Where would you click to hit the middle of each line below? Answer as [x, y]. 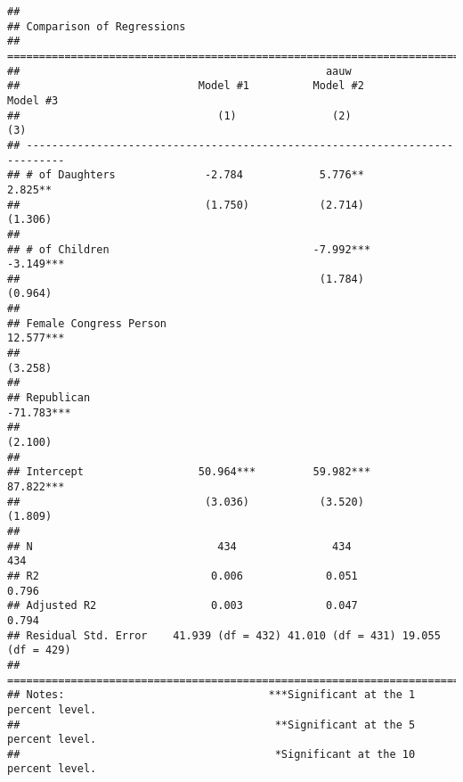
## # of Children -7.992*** [189, 249]
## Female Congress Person [87, 323]
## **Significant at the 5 [211, 724]
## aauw [179, 71]
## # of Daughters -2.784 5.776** [186, 175]
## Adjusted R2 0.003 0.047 [183, 606]
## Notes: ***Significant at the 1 [211, 695]
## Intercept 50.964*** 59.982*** [189, 472]
